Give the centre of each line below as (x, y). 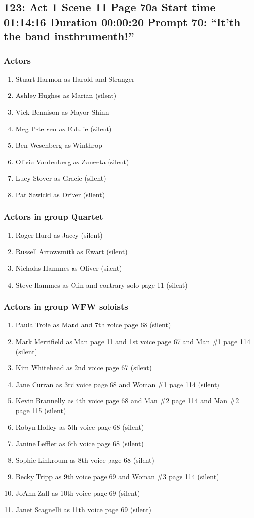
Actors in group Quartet (54, 216)
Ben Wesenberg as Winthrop (59, 145)
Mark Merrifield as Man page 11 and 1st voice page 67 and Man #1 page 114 (133, 341)
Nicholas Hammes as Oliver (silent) (69, 268)
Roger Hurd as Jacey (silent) (59, 235)
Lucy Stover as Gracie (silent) (61, 178)
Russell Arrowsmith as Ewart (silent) (72, 251)
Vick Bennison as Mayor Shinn (62, 112)
